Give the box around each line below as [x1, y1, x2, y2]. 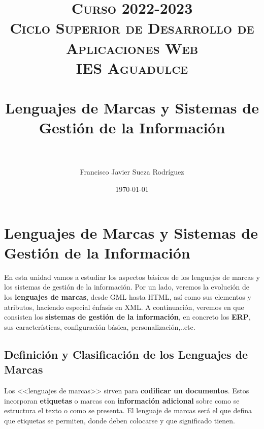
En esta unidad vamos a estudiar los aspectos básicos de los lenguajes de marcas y [4, 271, 260, 282]
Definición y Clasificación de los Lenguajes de [4, 346, 248, 362]
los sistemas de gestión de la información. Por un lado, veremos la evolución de [4, 281, 249, 292]
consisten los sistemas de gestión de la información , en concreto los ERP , [4, 311, 251, 322]
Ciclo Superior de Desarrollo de [10, 17, 254, 38]
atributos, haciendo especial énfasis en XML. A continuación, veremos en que [4, 301, 244, 312]
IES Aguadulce [76, 57, 188, 78]
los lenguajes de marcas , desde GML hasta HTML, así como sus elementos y [4, 291, 251, 302]
